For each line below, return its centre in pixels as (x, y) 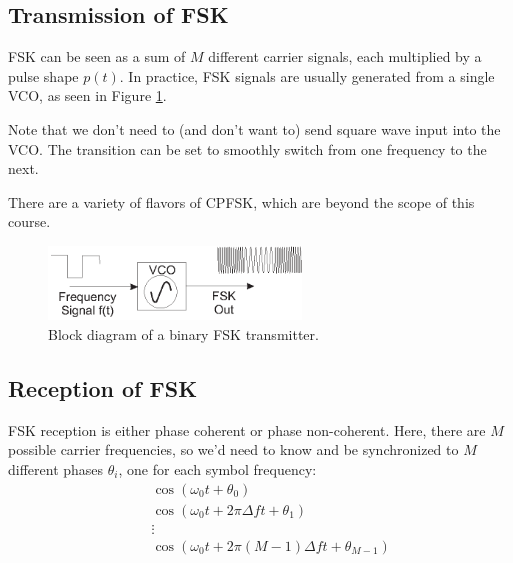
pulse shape (43, 75)
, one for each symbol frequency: (217, 469)
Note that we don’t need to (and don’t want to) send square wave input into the (254, 128)
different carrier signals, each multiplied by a (345, 56)
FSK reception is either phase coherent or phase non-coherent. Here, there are (247, 429)
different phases (56, 469)
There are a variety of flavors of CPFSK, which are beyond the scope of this (241, 201)
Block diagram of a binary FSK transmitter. (183, 334)
